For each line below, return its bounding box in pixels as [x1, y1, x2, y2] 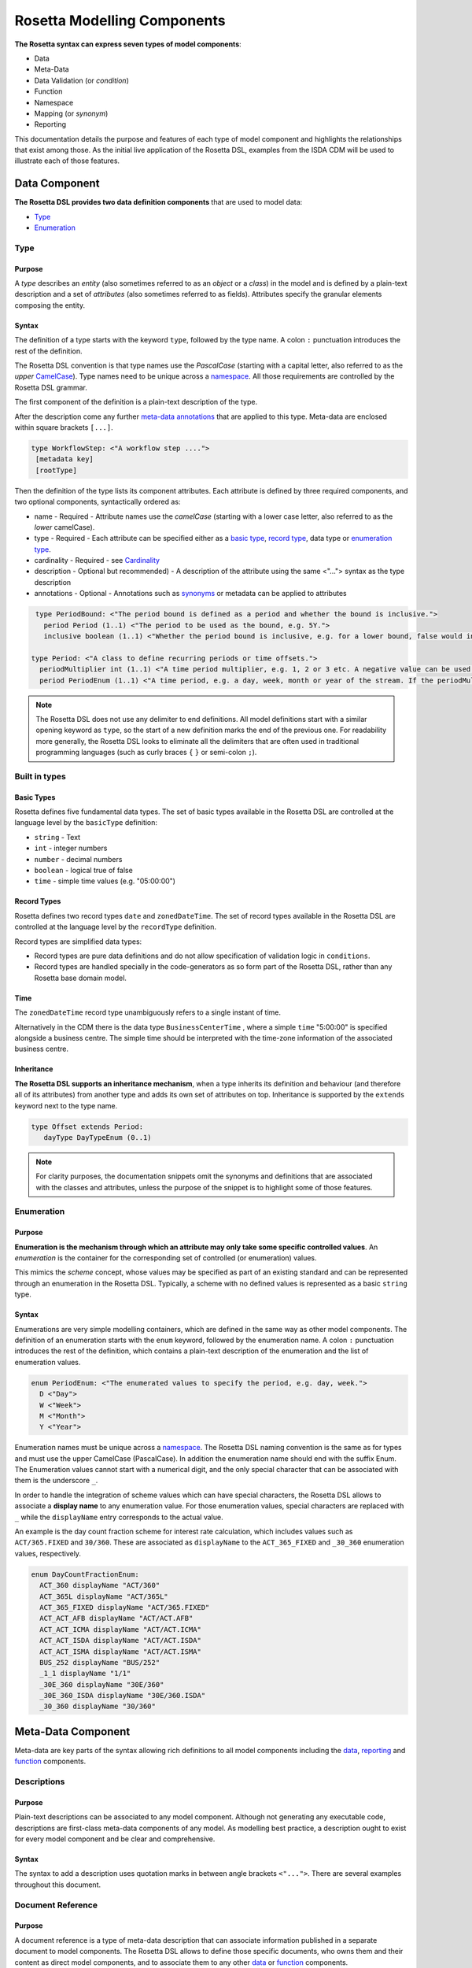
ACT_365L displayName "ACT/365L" [39, 1592, 168, 1601]
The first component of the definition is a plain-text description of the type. [14, 398, 258, 407]
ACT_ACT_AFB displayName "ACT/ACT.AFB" [39, 1614, 194, 1623]
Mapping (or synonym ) [34, 109, 109, 118]
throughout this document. [14, 1880, 101, 1889]
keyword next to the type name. [14, 1101, 118, 1110]
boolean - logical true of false [34, 866, 133, 875]
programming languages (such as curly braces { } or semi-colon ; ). [35, 748, 257, 757]
